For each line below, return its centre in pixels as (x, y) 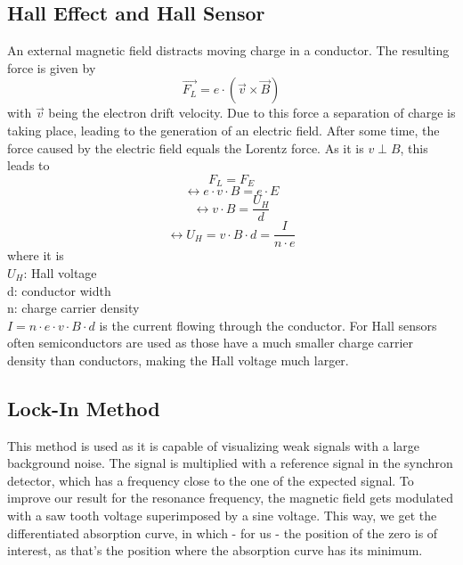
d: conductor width (59, 290)
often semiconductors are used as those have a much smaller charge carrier (211, 343)
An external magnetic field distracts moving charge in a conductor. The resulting (228, 50)
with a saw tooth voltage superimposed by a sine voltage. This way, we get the (222, 516)
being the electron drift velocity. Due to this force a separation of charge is (252, 113)
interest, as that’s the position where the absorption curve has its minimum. (215, 550)
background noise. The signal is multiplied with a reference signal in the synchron (230, 463)
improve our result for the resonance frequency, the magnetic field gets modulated (230, 498)
